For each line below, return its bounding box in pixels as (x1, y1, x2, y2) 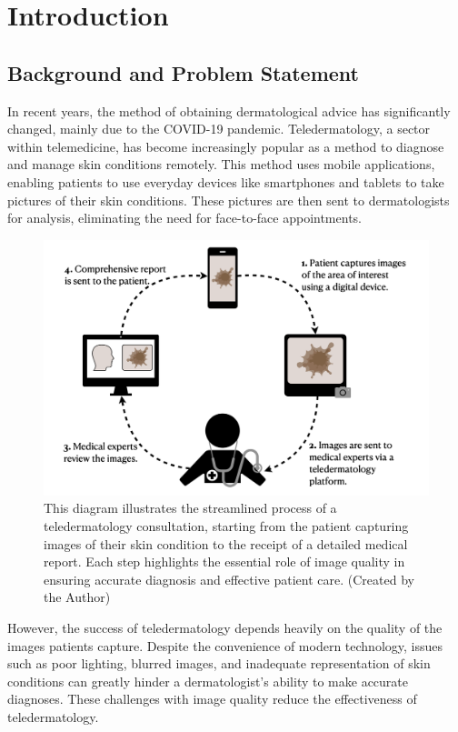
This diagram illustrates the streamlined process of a (44, 498, 337, 517)
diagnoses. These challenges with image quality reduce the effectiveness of (7, 689, 417, 708)
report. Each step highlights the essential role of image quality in (44, 552, 405, 571)
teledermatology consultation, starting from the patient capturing (44, 516, 409, 536)
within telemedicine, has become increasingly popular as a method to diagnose (7, 136, 444, 155)
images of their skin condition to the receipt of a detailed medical (44, 534, 408, 553)
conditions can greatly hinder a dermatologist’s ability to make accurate (7, 671, 408, 690)
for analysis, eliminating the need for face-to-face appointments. (7, 208, 362, 227)
